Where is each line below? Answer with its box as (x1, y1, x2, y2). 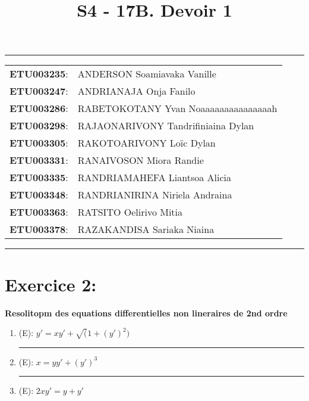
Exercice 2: (5, 272, 97, 296)
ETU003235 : (10, 67, 68, 81)
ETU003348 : (10, 188, 68, 202)
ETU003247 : (10, 84, 68, 98)
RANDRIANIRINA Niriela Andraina (77, 188, 232, 202)
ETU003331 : (10, 153, 68, 167)
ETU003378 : (10, 222, 68, 237)
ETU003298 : (10, 119, 68, 133)
